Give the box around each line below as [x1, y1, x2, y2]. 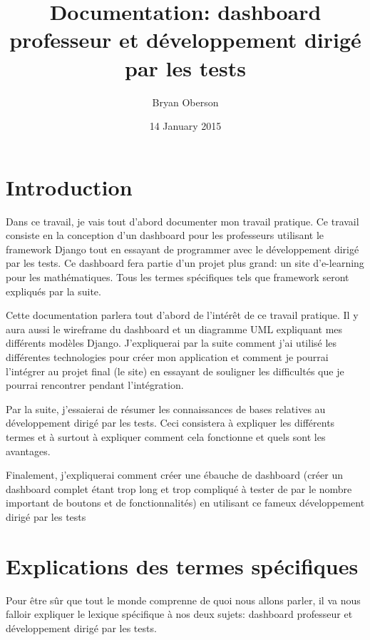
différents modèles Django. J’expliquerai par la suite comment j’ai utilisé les [6, 335, 337, 350]
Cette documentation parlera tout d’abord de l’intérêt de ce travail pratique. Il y [6, 308, 359, 322]
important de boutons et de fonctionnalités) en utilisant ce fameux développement [6, 495, 365, 510]
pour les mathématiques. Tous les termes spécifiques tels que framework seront [6, 270, 349, 284]
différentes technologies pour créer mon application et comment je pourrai [6, 349, 329, 364]
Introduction [6, 172, 133, 201]
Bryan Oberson [152, 94, 219, 109]
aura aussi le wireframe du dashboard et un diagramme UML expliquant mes [6, 321, 343, 336]
